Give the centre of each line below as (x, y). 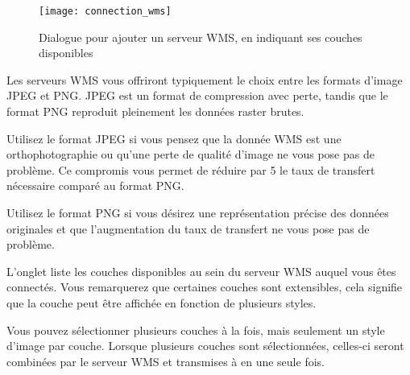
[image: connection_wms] (105, 11)
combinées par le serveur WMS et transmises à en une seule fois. (166, 361)
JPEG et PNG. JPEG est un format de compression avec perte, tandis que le (197, 95)
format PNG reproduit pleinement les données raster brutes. (155, 111)
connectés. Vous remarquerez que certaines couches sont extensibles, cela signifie (205, 287)
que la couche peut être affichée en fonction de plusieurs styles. (162, 302)
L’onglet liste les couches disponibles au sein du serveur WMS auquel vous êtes (201, 271)
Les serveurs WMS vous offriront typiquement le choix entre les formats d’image (205, 79)
